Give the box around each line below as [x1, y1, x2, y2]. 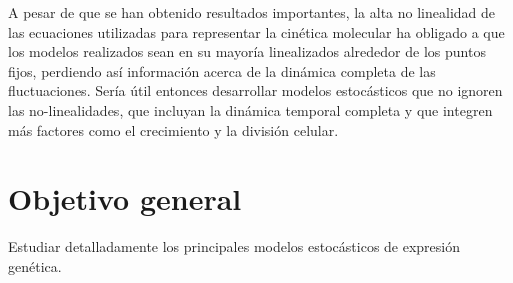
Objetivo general [8, 178, 242, 219]
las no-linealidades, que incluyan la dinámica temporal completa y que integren [8, 99, 493, 120]
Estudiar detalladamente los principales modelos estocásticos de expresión [8, 236, 461, 257]
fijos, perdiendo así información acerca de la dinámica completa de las [8, 60, 436, 81]
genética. [8, 255, 62, 276]
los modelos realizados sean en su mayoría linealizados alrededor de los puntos [8, 41, 486, 62]
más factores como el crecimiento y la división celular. [8, 119, 339, 140]
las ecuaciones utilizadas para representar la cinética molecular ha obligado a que [8, 21, 505, 42]
